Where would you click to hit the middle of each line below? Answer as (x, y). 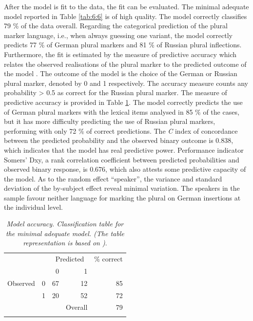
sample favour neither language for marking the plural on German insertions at (122, 197)
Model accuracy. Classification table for (65, 224)
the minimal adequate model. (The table (65, 233)
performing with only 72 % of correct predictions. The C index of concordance (121, 130)
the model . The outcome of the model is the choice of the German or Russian (121, 73)
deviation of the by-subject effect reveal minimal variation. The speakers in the (122, 188)
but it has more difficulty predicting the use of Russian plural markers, (110, 121)
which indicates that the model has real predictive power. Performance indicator (124, 150)
